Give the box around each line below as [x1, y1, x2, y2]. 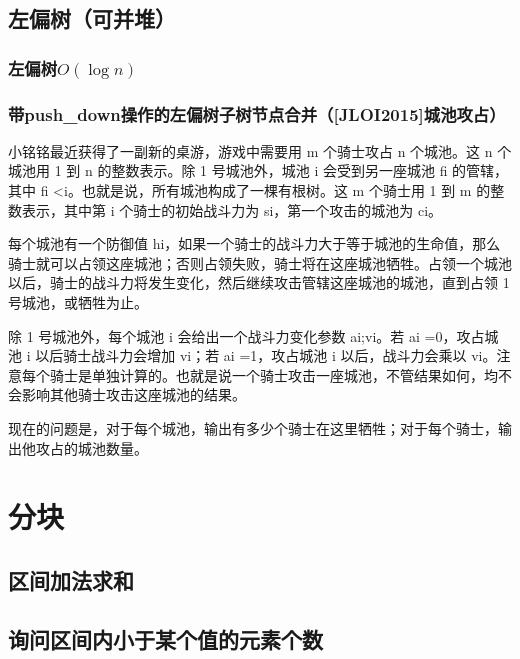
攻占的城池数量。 [35, 437, 148, 458]
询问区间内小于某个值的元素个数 [8, 623, 323, 654]
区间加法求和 [8, 564, 134, 595]
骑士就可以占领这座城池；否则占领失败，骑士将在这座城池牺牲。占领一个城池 [8, 252, 512, 273]
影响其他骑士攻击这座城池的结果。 [21, 384, 246, 405]
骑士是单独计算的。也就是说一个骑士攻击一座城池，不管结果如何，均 [49, 364, 498, 385]
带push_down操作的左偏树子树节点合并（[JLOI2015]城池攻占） [8, 101, 506, 126]
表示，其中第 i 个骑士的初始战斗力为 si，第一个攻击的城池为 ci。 [21, 199, 443, 220]
